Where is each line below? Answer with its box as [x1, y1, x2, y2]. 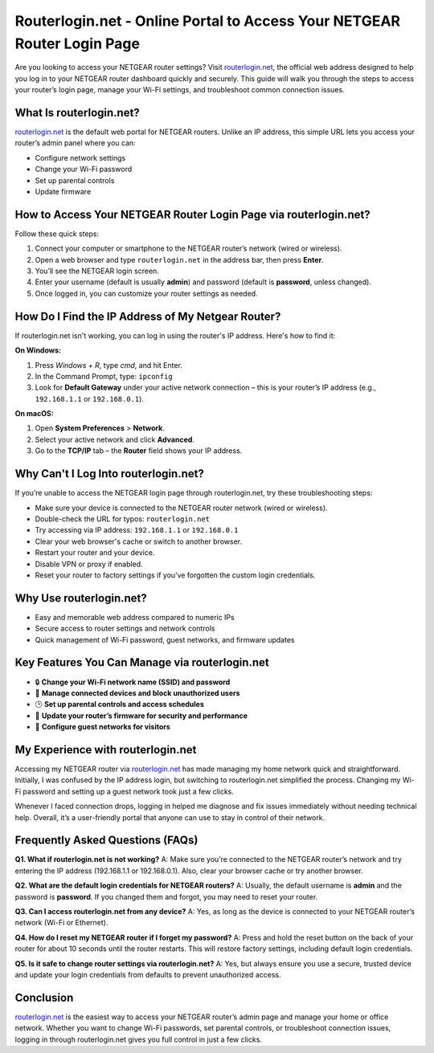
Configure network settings [35, 153, 126, 162]
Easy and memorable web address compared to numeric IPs [35, 612, 235, 622]
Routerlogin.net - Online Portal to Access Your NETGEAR [14, 12, 401, 30]
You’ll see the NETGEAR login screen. [35, 266, 160, 276]
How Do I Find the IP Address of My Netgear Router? [14, 309, 281, 323]
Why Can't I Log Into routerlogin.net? [14, 467, 204, 481]
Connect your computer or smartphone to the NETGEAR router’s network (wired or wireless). [35, 243, 342, 253]
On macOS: [14, 409, 54, 418]
